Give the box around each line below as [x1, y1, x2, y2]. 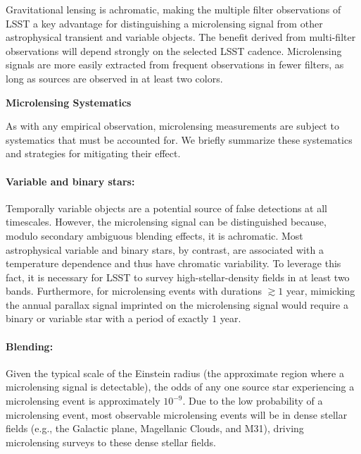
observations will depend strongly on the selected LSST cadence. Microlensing [6, 43, 342, 58]
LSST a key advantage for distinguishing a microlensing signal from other [6, 16, 323, 30]
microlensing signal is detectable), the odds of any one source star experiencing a [6, 379, 355, 394]
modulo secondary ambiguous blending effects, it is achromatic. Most [6, 228, 303, 243]
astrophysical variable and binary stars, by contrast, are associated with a [6, 242, 324, 257]
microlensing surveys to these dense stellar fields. [6, 434, 216, 449]
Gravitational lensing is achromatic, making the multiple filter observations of [6, 2, 341, 16]
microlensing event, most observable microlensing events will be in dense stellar [6, 407, 348, 422]
